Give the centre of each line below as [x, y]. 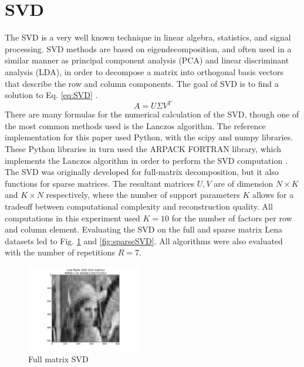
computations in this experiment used [72, 218]
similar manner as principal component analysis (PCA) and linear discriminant [147, 60]
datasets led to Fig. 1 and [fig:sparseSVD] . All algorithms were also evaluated [144, 240]
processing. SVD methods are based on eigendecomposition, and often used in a [148, 48]
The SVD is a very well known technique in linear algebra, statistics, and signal [148, 37]
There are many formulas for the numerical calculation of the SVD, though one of [152, 114]
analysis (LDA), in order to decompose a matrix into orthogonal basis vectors [144, 71]
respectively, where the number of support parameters [143, 195]
